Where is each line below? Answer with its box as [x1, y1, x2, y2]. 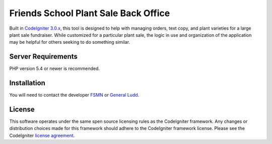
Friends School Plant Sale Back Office [9, 8, 170, 19]
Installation [9, 79, 45, 88]
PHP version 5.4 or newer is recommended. [9, 65, 100, 71]
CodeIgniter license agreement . [9, 132, 75, 138]
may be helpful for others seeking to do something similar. [9, 39, 130, 45]
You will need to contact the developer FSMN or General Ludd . [9, 92, 140, 98]
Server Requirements [9, 52, 78, 61]
